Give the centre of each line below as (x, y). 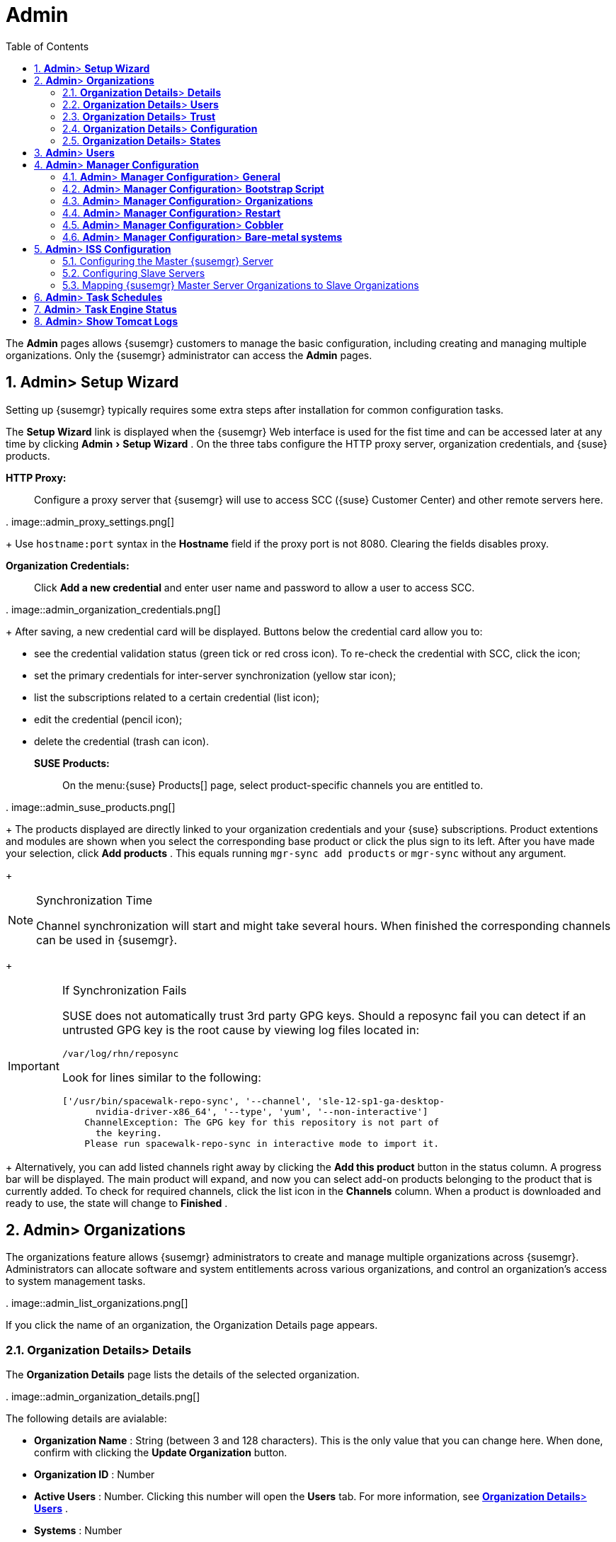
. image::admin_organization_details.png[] (103, 1397)
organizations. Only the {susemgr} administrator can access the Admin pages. (189, 355)
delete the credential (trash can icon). (121, 741)
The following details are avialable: (86, 1419)
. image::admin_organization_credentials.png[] (113, 609)
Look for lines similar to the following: (161, 1077)
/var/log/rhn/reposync (120, 1053)
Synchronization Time (95, 900)
